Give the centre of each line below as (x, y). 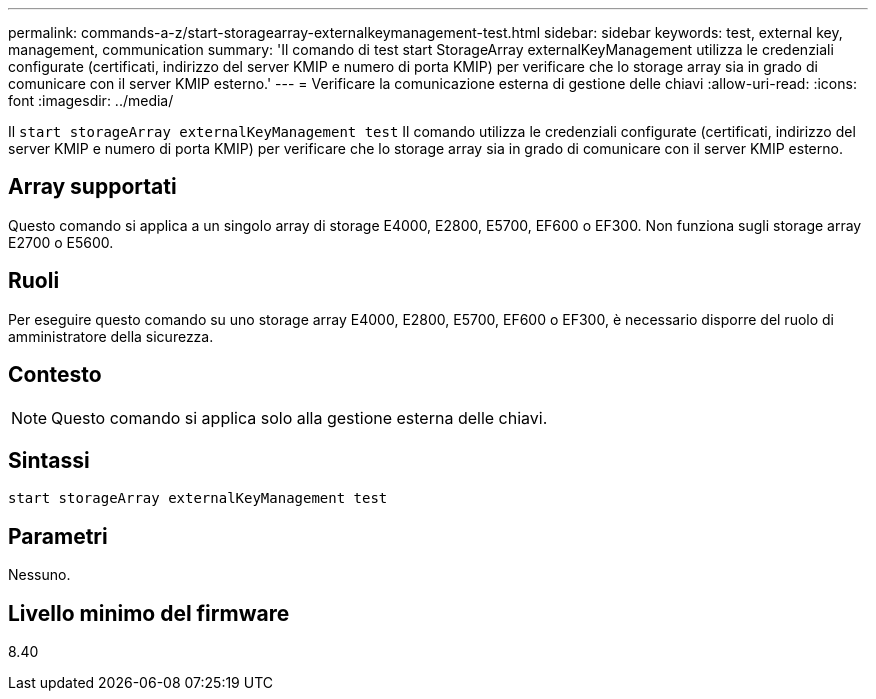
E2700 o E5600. (61, 242)
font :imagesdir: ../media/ (91, 100)
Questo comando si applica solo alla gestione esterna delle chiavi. (299, 417)
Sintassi (49, 460)
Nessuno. (39, 575)
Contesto (55, 375)
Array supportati (92, 187)
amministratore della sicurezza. (111, 336)
